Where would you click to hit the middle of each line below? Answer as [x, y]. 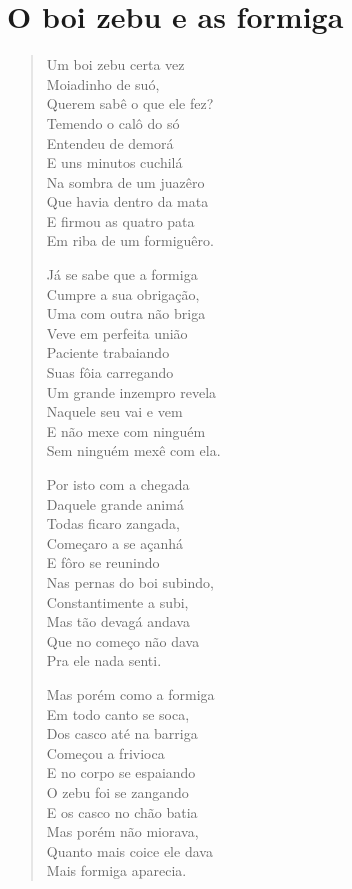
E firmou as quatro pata [120, 220]
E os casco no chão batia [122, 811]
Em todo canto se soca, [118, 713]
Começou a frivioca [105, 752]
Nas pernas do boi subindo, [130, 581]
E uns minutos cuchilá [114, 162]
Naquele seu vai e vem [114, 411]
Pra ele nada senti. [104, 660]
